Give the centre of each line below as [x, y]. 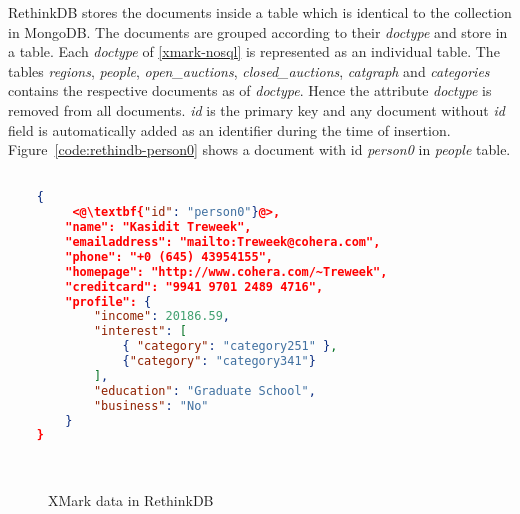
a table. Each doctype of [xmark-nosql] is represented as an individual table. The [254, 51]
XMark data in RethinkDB [131, 499]
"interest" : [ [140, 331]
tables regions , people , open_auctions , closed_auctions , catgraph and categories [249, 70]
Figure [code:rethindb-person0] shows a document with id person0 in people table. [259, 149]
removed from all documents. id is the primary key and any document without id [256, 109]
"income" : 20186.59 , [161, 316]
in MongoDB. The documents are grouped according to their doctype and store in [258, 31]
